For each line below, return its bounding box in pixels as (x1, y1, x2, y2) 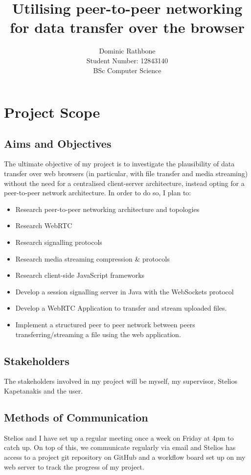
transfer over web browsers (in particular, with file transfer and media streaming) (4, 168, 248, 179)
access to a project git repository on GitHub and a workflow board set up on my (4, 451, 246, 462)
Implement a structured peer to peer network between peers (15, 319, 195, 330)
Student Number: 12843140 (86, 55, 168, 65)
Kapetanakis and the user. (4, 386, 83, 396)
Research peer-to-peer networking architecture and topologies (15, 204, 200, 214)
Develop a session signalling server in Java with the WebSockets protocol (15, 286, 234, 296)
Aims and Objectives (4, 135, 112, 151)
